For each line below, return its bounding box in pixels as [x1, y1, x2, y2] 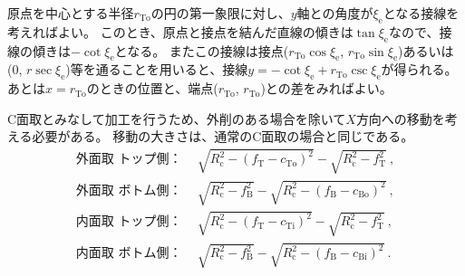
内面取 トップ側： [75, 215, 182, 229]
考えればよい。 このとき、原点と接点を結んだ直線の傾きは [7, 22, 354, 41]
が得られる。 [381, 60, 458, 79]
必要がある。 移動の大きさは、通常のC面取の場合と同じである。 [32, 127, 414, 146]
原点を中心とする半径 [7, 4, 134, 22]
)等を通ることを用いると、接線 [65, 60, 248, 79]
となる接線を [383, 4, 460, 22]
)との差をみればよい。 [260, 79, 392, 98]
